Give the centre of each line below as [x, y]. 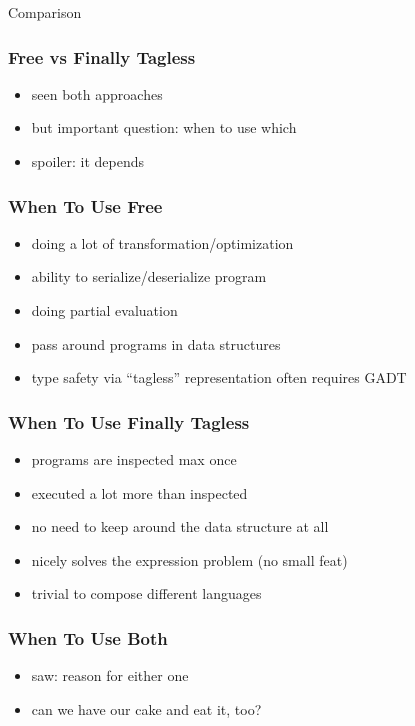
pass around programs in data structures [156, 343]
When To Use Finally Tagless [129, 421]
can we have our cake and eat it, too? [146, 708]
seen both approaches [97, 93]
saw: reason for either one [110, 675]
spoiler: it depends [88, 161]
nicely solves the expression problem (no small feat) [189, 559]
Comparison [45, 12]
